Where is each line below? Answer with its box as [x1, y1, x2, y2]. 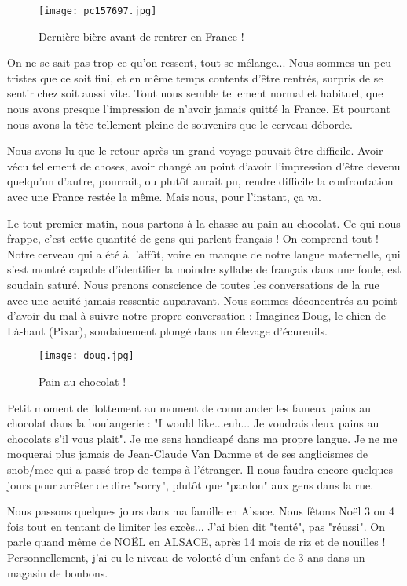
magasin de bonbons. [7, 564, 108, 581]
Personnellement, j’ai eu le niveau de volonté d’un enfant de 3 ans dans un [7, 548, 365, 565]
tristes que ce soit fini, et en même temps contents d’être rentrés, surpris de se [7, 69, 383, 86]
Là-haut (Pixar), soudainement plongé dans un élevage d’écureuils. [7, 322, 328, 339]
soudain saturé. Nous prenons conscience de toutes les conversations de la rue [7, 276, 379, 292]
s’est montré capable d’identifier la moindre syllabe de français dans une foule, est [7, 261, 401, 277]
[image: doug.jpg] [38, 350, 134, 362]
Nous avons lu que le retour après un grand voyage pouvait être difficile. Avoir [7, 142, 383, 159]
